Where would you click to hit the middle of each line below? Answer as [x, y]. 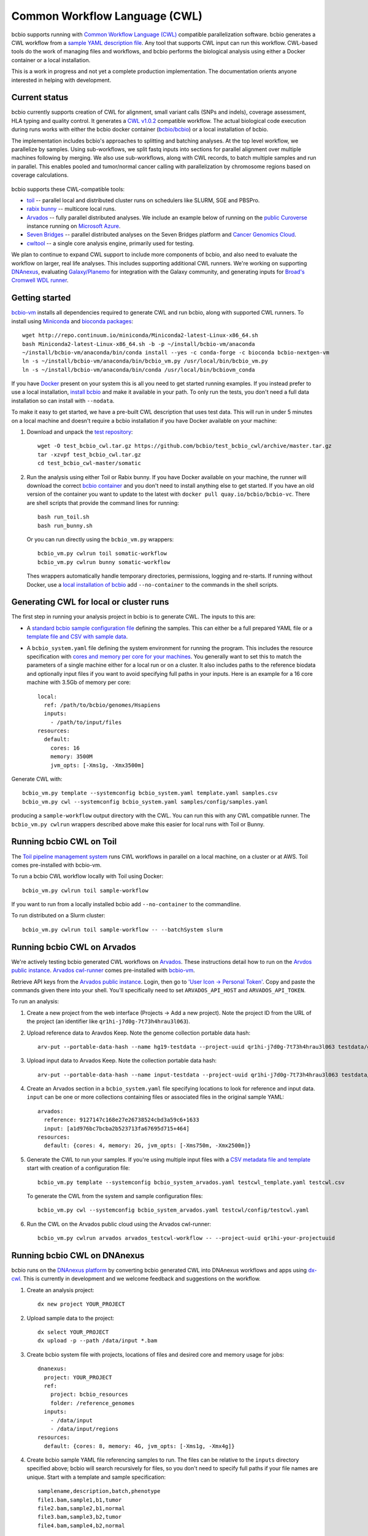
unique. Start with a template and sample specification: [96, 1477]
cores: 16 [65, 748]
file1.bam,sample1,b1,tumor [80, 1500]
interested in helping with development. [61, 80]
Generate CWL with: [37, 779]
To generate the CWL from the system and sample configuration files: [115, 1196]
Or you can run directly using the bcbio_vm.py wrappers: [100, 539]
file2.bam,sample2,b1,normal [81, 1509]
